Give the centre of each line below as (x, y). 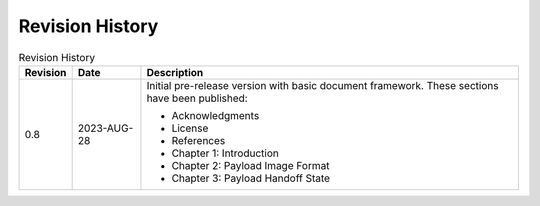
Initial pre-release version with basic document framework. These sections (322, 85)
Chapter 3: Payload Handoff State (250, 178)
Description (175, 72)
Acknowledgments (215, 115)
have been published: (197, 98)
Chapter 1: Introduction (225, 153)
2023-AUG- (105, 128)
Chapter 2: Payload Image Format (250, 165)
